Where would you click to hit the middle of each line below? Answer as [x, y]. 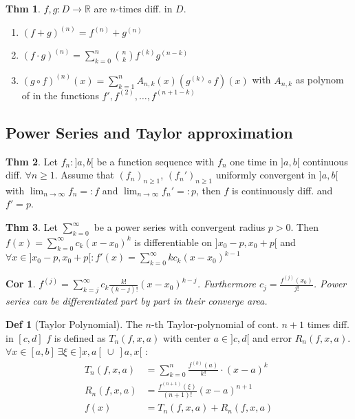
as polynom [320, 80]
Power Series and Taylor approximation [149, 132]
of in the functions [60, 95]
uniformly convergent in [266, 175]
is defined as [80, 337]
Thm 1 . [23, 8]
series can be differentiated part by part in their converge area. [137, 301]
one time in [254, 161]
